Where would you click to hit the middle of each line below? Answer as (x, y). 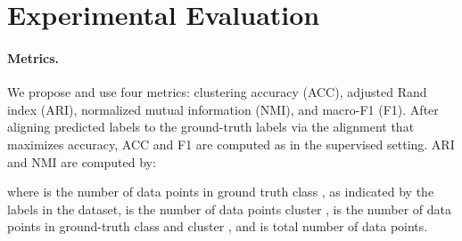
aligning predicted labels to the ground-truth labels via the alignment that (211, 127)
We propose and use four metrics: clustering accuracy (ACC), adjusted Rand (217, 92)
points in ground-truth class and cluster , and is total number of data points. (218, 226)
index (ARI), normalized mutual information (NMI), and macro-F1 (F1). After (223, 109)
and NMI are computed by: (82, 161)
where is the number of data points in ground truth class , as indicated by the (221, 192)
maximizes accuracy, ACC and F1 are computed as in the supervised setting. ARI (231, 144)
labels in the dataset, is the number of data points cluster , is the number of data (229, 209)
